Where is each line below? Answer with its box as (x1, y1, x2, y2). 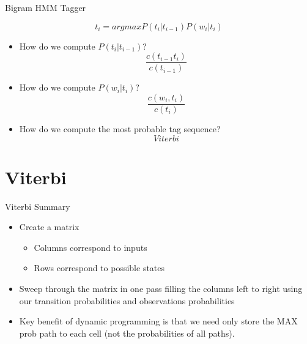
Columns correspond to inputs (34, 241, 147, 253)
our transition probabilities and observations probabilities (19, 294, 235, 307)
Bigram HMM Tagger (5, 1, 86, 13)
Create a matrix (19, 220, 80, 233)
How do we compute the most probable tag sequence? (19, 122, 221, 135)
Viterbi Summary (5, 200, 70, 212)
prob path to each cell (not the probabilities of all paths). (19, 326, 235, 339)
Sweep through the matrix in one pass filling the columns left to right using (19, 282, 303, 294)
